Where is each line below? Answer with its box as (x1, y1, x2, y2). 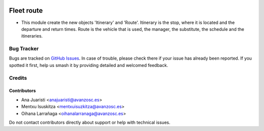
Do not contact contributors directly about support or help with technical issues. (9, 119, 171, 125)
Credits (9, 74, 27, 81)
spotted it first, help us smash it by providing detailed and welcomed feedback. (9, 62, 168, 68)
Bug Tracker (9, 45, 39, 52)
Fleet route (9, 6, 43, 15)
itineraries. (21, 33, 43, 39)
